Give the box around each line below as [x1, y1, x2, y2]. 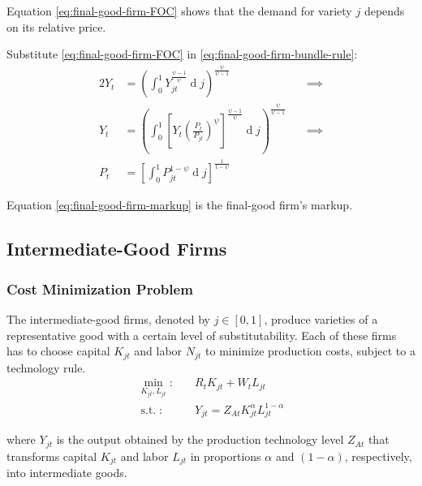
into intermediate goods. [6, 464, 127, 481]
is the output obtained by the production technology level [56, 431, 344, 448]
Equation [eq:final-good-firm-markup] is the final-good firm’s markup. [6, 196, 353, 213]
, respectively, [344, 447, 412, 464]
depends [364, 2, 405, 19]
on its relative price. [6, 18, 106, 35]
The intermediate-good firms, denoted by [6, 310, 210, 327]
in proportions [190, 447, 261, 464]
